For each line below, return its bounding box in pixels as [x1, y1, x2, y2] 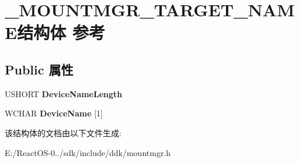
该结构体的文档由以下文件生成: [5, 126, 121, 139]
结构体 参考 [17, 20, 105, 44]
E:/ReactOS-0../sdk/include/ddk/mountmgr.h [5, 146, 171, 158]
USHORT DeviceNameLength [5, 87, 123, 100]
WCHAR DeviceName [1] [5, 107, 103, 119]
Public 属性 [5, 60, 74, 78]
